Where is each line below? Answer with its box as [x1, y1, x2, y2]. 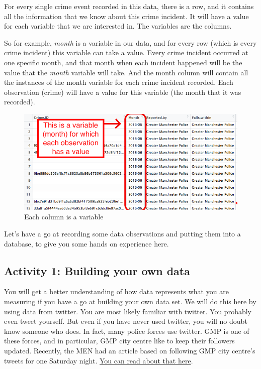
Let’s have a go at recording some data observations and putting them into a [4, 228, 241, 238]
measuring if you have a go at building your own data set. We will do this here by [4, 296, 256, 306]
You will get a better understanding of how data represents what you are [4, 286, 229, 297]
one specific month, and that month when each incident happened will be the [4, 57, 242, 67]
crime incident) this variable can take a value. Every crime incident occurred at [4, 47, 248, 58]
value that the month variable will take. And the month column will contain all [4, 67, 248, 77]
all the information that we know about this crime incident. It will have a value [4, 11, 249, 21]
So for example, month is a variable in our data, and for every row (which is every [4, 37, 257, 48]
